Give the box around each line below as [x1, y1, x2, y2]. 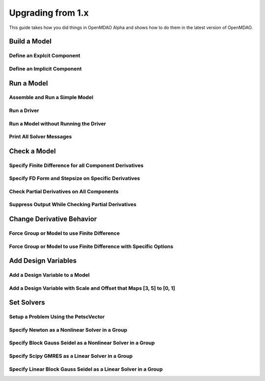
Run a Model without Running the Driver [9, 120, 106, 127]
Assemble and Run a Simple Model [9, 94, 93, 101]
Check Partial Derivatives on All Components [9, 188, 119, 195]
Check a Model [9, 147, 56, 155]
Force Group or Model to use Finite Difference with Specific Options [9, 243, 174, 250]
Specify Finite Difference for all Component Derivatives [9, 162, 144, 169]
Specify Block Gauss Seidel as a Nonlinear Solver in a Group [9, 339, 155, 346]
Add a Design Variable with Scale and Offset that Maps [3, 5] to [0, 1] [9, 285, 175, 292]
